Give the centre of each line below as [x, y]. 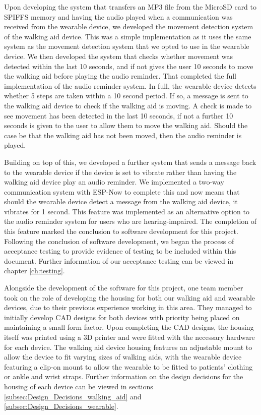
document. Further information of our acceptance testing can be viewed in [119, 260]
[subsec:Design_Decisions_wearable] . [61, 406]
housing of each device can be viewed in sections [79, 386]
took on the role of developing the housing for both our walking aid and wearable [130, 297]
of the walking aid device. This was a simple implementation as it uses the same [128, 36]
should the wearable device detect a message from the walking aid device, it [121, 201]
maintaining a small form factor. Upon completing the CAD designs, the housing [129, 327]
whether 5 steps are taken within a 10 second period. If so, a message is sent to [126, 96]
